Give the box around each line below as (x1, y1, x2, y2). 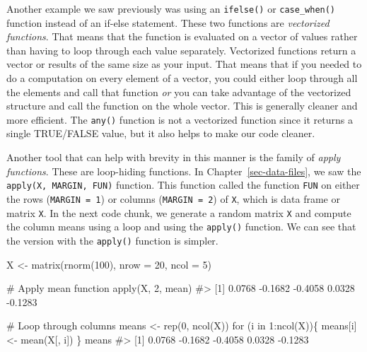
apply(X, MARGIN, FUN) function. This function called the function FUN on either (6, 177, 360, 192)
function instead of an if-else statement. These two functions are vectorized (6, 15, 330, 30)
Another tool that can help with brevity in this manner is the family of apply (6, 150, 341, 165)
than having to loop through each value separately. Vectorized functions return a (6, 42, 356, 57)
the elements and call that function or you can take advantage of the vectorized (6, 84, 351, 99)
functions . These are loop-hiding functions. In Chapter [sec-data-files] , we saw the (6, 163, 361, 178)
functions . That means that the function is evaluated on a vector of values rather (6, 29, 358, 44)
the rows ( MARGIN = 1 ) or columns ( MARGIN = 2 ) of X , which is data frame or (6, 191, 340, 206)
